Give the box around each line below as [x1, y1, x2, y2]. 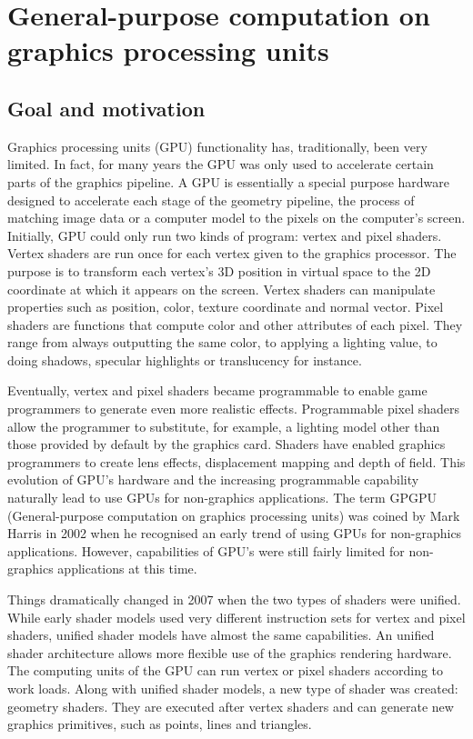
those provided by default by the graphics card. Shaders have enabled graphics [7, 434, 446, 454]
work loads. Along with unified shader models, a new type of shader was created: [7, 678, 458, 697]
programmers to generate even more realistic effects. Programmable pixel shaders [7, 399, 460, 418]
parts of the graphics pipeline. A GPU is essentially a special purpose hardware [7, 172, 449, 191]
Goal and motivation [7, 94, 206, 122]
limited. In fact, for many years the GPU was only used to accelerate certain [7, 155, 434, 174]
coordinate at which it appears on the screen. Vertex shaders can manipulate [7, 279, 436, 298]
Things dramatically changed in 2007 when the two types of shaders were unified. [7, 590, 461, 609]
